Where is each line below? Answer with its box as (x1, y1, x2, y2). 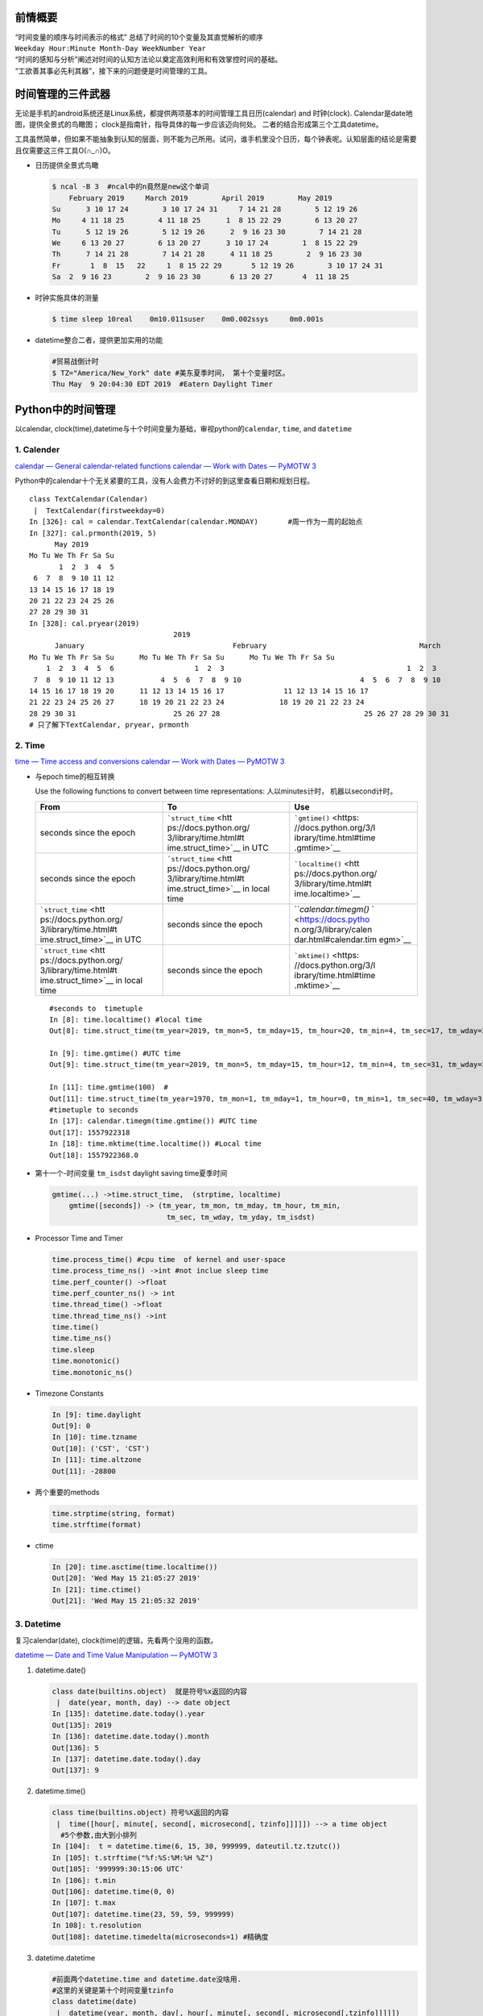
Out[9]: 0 (52, 1422, 91, 1431)
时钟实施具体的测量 (35, 293, 99, 302)
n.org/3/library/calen (294, 923, 373, 935)
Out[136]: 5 (52, 1743, 100, 1752)
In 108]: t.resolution (52, 1921, 142, 1931)
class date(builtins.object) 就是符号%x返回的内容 (52, 1686, 247, 1696)
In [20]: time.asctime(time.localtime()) (52, 1562, 218, 1572)
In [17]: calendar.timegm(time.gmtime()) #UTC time (49, 1117, 258, 1126)
